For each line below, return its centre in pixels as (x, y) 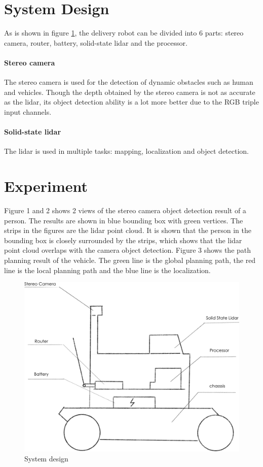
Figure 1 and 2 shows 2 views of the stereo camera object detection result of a (125, 210)
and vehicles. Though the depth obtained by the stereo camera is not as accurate (130, 92)
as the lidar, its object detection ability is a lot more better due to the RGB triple (131, 102)
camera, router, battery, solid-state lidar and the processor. (96, 42)
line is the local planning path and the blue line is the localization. (107, 270)
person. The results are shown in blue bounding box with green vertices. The (124, 220)
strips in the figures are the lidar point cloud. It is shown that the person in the (128, 230)
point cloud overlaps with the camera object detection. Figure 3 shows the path (128, 250)
